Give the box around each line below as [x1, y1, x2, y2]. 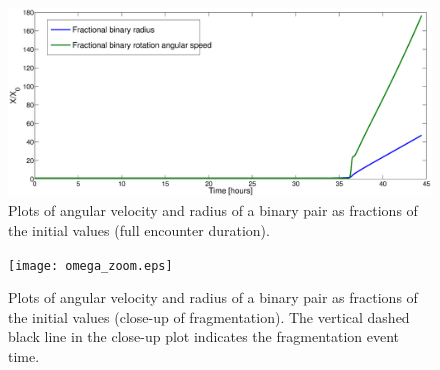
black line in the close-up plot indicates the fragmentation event [8, 326, 400, 347]
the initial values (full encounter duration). [8, 220, 270, 240]
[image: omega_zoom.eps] [8, 258, 173, 273]
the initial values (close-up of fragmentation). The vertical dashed [8, 306, 410, 327]
